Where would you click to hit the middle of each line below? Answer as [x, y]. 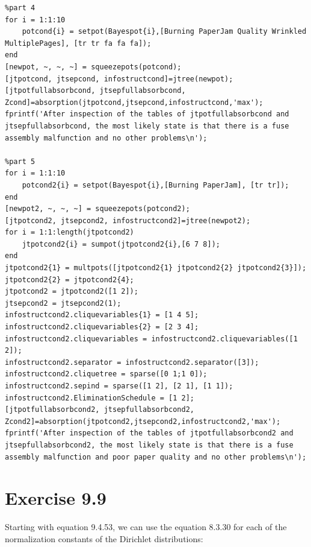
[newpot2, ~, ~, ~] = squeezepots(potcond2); [97, 209]
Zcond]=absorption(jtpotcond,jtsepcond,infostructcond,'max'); [134, 102]
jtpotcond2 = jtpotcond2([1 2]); [72, 292]
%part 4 [20, 8]
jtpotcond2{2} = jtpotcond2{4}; [69, 280]
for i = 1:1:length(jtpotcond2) [69, 232]
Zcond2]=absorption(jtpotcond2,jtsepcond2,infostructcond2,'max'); [143, 421]
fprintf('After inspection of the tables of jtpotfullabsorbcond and [147, 114]
